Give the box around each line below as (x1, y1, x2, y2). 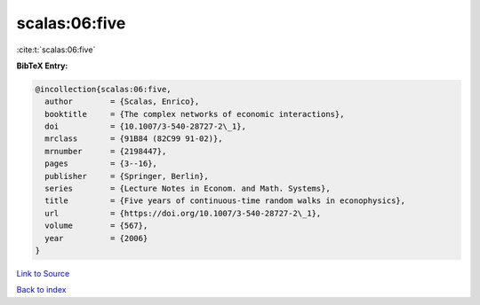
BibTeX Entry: (16, 60, 68, 71)
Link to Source (16, 268, 70, 278)
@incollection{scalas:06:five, (35, 84, 172, 94)
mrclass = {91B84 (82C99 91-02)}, (44, 134, 223, 144)
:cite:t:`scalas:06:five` (16, 44, 96, 55)
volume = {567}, (44, 221, 148, 231)
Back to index (16, 285, 67, 295)
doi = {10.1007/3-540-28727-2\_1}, (44, 121, 246, 132)
